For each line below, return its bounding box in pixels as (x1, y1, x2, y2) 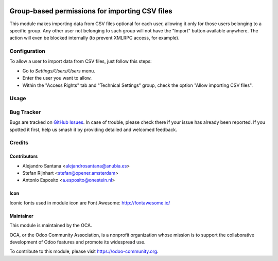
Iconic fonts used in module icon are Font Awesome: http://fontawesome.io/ (9, 199, 170, 206)
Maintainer (9, 213, 33, 219)
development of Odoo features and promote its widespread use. (9, 239, 146, 245)
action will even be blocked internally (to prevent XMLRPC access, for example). (9, 35, 180, 41)
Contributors (9, 153, 38, 159)
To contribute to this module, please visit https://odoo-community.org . (9, 248, 159, 254)
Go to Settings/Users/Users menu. (22, 67, 95, 74)
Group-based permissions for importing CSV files (9, 7, 172, 15)
